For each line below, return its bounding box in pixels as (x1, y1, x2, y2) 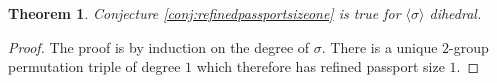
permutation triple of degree (8, 56, 181, 77)
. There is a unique (321, 36, 438, 57)
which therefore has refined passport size (196, 56, 445, 77)
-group (449, 36, 489, 57)
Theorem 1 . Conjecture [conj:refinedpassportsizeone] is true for (8, 3, 401, 23)
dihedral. (429, 3, 482, 23)
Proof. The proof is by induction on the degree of (8, 36, 310, 57)
